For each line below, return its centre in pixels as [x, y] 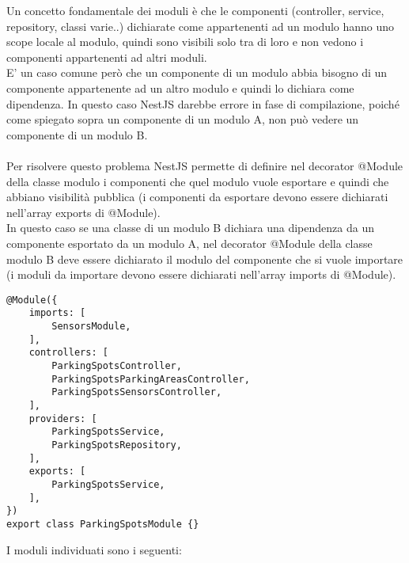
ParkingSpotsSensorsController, [137, 392]
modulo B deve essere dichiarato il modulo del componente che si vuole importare [205, 259]
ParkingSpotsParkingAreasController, [151, 379]
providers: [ [63, 418]
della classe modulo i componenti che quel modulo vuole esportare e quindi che [198, 181]
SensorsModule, [91, 326]
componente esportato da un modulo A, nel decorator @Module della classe [189, 243]
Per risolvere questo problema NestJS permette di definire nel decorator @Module [205, 165]
